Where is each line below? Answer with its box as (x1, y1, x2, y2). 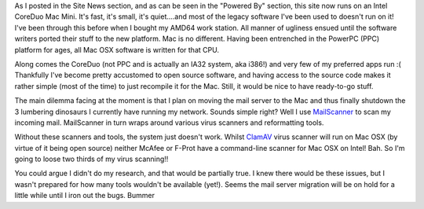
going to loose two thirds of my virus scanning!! (14, 154, 169, 164)
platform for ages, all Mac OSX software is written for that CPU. (14, 45, 220, 54)
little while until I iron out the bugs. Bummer (14, 191, 155, 200)
